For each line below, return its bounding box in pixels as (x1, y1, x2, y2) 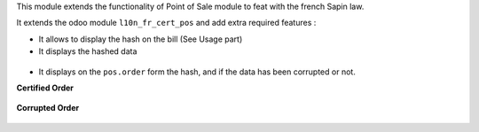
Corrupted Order (16, 103, 80, 113)
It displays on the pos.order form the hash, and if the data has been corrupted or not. (38, 66, 357, 77)
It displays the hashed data (38, 46, 137, 57)
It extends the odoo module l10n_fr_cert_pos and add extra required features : (16, 18, 317, 28)
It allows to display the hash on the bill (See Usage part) (38, 34, 243, 44)
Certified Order (16, 82, 75, 93)
